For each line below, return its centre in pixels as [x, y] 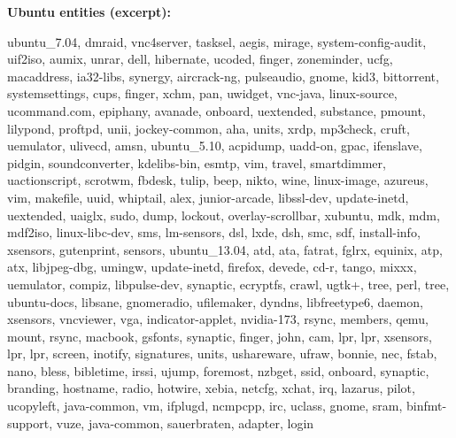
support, [30, 423]
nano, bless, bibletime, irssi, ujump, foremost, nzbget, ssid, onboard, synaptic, [218, 370]
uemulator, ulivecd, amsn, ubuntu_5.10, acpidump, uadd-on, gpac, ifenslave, [215, 146]
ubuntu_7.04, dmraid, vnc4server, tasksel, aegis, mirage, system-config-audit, [217, 41]
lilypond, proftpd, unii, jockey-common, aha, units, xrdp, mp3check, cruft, [209, 128]
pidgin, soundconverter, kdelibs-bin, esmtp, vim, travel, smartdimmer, [197, 162]
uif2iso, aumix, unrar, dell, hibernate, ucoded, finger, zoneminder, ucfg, [200, 59]
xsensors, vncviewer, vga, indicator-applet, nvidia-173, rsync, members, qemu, [218, 319]
